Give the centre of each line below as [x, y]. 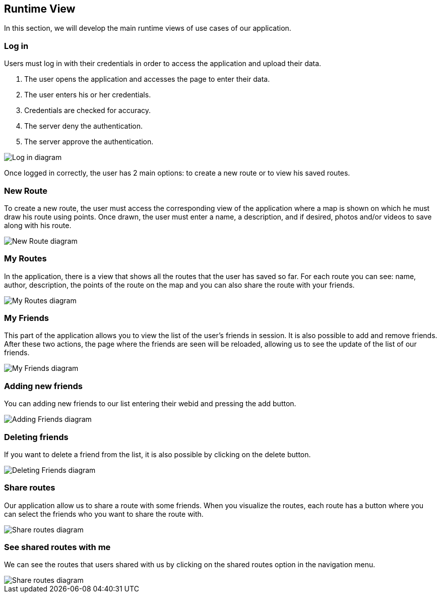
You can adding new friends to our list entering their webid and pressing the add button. [150, 404]
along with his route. [38, 225]
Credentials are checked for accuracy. [88, 111]
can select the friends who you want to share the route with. [104, 514]
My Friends [26, 318]
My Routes [25, 259]
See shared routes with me [57, 547]
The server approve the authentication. [89, 142]
